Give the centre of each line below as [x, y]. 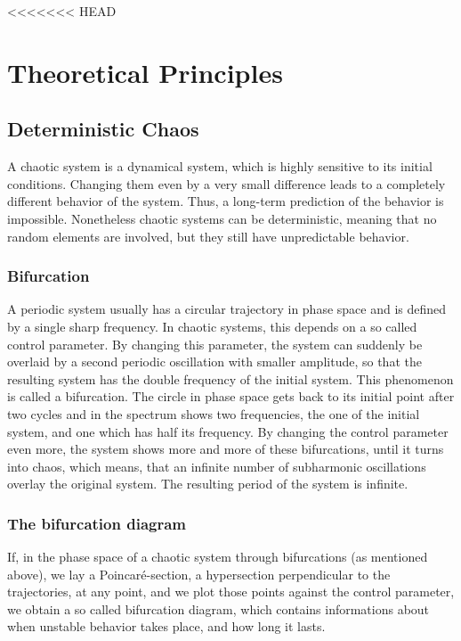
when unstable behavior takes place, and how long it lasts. [166, 626]
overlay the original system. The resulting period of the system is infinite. [208, 484]
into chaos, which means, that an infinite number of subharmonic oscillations [217, 466]
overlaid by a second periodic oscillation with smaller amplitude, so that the [214, 362]
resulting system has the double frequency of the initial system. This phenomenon [230, 378]
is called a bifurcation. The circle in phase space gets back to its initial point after [231, 396]
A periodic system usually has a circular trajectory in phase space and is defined [227, 309]
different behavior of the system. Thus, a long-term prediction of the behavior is [226, 201]
